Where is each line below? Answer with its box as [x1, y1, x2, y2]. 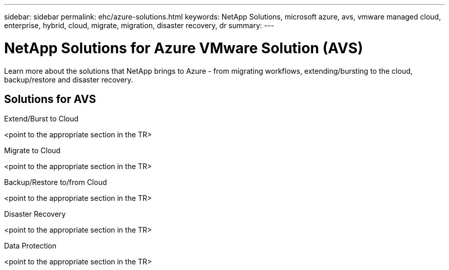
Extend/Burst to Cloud [4, 114, 79, 123]
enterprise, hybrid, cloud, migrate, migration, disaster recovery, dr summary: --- [4, 21, 274, 30]
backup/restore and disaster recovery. [4, 75, 133, 84]
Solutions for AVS [4, 92, 96, 106]
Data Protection [4, 241, 57, 251]
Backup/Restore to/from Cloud [4, 178, 107, 187]
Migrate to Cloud [4, 146, 60, 155]
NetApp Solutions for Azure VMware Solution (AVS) [4, 39, 363, 57]
